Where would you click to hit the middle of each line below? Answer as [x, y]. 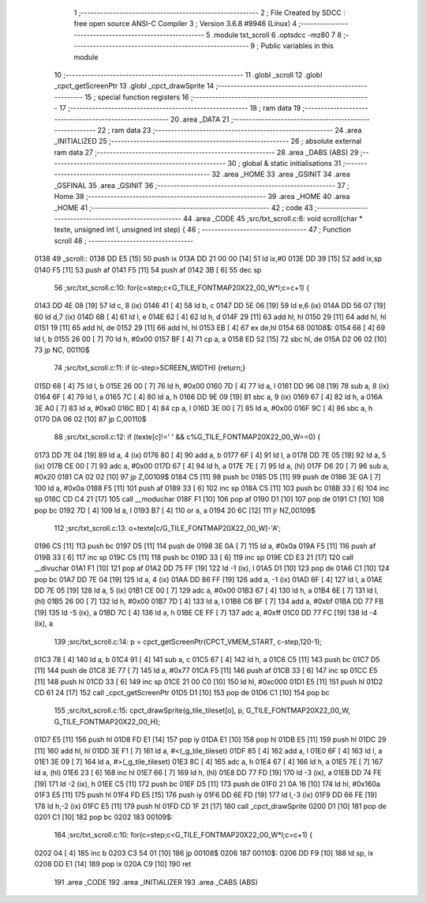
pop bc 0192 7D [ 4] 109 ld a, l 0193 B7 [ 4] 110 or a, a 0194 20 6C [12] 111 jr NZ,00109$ [175, 510]
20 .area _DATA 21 [200, 119]
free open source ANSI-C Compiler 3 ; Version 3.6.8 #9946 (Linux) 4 [185, 24]
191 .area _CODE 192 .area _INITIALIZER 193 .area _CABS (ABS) [156, 882]
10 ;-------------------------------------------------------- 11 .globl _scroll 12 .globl [188, 74]
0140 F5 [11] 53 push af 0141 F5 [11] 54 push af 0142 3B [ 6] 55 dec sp [148, 269]
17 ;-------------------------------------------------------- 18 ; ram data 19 [180, 108]
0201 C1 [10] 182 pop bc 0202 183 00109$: [104, 817]
